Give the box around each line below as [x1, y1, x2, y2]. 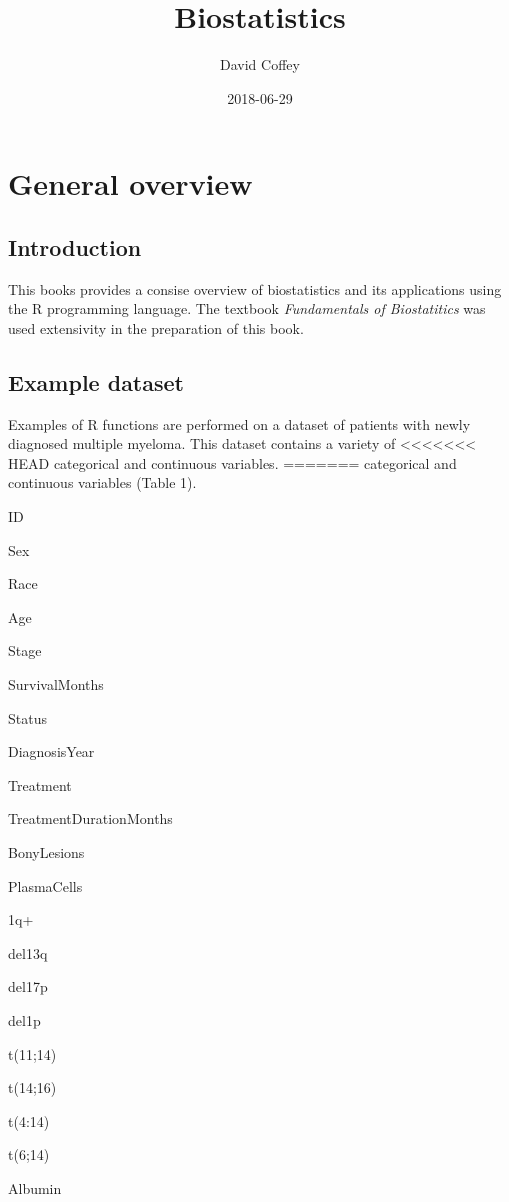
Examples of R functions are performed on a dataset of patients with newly [8, 413, 471, 434]
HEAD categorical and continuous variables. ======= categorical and [8, 452, 457, 473]
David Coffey [220, 54, 300, 75]
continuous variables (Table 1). [8, 472, 197, 493]
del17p [8, 976, 48, 997]
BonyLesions [8, 842, 85, 862]
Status [8, 707, 47, 728]
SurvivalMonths [8, 674, 104, 695]
